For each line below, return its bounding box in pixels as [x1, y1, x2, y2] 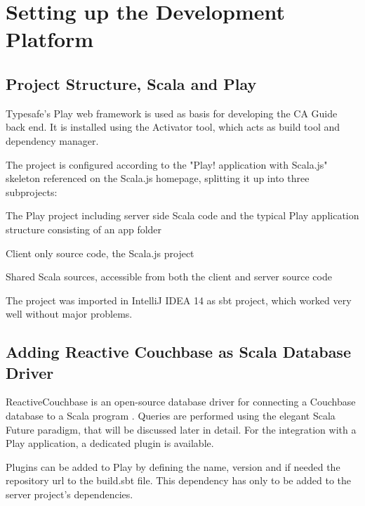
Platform [6, 25, 94, 53]
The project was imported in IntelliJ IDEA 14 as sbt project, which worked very [6, 292, 352, 307]
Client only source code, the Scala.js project [6, 245, 194, 260]
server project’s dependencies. [6, 487, 133, 502]
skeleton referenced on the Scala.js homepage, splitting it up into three [6, 171, 310, 186]
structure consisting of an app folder [6, 221, 162, 236]
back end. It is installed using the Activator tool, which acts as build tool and [6, 119, 340, 134]
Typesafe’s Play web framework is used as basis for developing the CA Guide [6, 105, 338, 120]
